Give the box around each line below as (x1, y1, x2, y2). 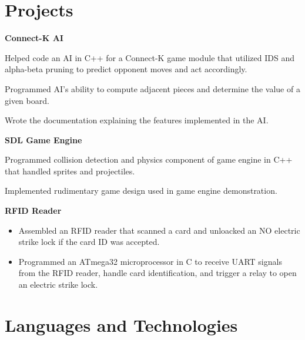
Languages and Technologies (5, 312, 238, 336)
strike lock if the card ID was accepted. (18, 235, 160, 248)
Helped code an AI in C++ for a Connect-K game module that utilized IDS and (5, 51, 294, 63)
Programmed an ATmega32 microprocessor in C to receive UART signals (18, 255, 282, 267)
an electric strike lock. (18, 278, 98, 291)
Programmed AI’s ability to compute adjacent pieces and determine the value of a (5, 82, 300, 95)
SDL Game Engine (5, 133, 82, 146)
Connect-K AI (5, 32, 63, 44)
